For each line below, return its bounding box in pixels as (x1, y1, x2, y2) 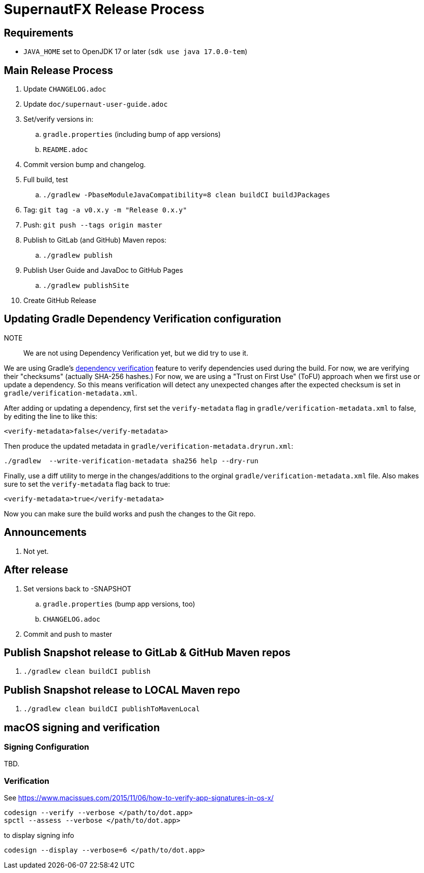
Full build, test (23, 175, 68, 184)
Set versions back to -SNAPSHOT (23, 584, 131, 593)
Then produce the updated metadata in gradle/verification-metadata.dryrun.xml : (4, 441, 294, 450)
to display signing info (4, 831, 74, 840)
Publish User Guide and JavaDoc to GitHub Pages (23, 266, 183, 275)
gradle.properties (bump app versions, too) (43, 599, 195, 608)
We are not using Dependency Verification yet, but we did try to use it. (23, 348, 248, 357)
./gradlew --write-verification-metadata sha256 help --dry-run (4, 456, 258, 465)
